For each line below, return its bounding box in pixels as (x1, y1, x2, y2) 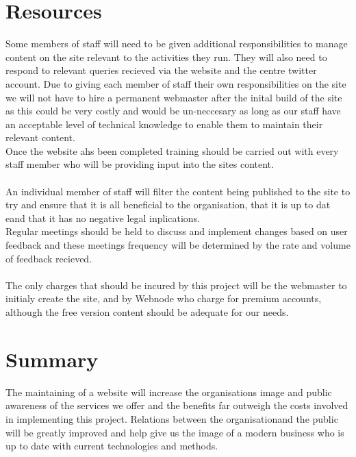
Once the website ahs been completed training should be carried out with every (5, 143, 339, 158)
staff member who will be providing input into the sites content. (5, 157, 274, 171)
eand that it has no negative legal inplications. (5, 210, 201, 225)
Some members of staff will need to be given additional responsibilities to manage (5, 36, 348, 51)
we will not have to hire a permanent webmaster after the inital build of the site (5, 90, 342, 104)
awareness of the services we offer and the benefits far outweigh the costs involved (5, 398, 348, 412)
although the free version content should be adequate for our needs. (5, 305, 289, 319)
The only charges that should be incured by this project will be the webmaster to (5, 277, 347, 292)
